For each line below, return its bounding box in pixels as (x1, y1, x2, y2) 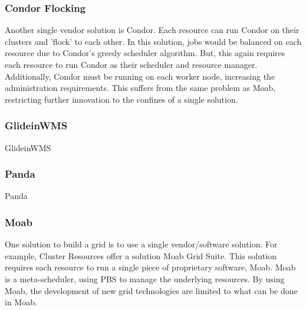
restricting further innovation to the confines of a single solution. (5, 93, 238, 105)
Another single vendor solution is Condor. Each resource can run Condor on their (5, 24, 300, 36)
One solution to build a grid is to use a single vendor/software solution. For (5, 238, 278, 250)
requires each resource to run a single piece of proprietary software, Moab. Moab (5, 261, 296, 273)
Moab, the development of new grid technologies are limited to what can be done (5, 284, 298, 296)
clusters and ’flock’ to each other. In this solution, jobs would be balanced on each (5, 35, 302, 47)
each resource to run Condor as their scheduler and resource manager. (5, 58, 258, 70)
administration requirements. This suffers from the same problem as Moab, (5, 81, 276, 94)
